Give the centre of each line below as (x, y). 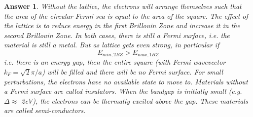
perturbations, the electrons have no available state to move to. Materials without (126, 81)
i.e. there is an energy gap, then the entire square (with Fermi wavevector (115, 62)
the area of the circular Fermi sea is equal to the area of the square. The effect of (126, 16)
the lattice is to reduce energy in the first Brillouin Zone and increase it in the (122, 25)
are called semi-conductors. (45, 110)
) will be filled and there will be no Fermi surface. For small (133, 72)
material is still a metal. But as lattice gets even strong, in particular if (112, 45)
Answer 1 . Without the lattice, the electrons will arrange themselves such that (123, 6)
